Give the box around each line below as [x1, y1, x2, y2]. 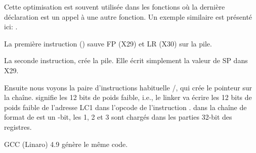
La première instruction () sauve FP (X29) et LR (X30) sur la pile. [4, 38, 212, 48]
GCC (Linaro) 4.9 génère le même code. [4, 138, 128, 149]
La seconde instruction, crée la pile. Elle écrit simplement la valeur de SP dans [4, 55, 248, 66]
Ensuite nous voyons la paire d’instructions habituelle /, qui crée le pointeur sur [4, 82, 252, 92]
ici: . [4, 21, 18, 32]
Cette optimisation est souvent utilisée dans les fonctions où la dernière [4, 2, 225, 12]
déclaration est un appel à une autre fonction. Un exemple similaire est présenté [4, 11, 252, 22]
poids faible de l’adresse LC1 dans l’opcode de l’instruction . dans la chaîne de [4, 101, 247, 112]
